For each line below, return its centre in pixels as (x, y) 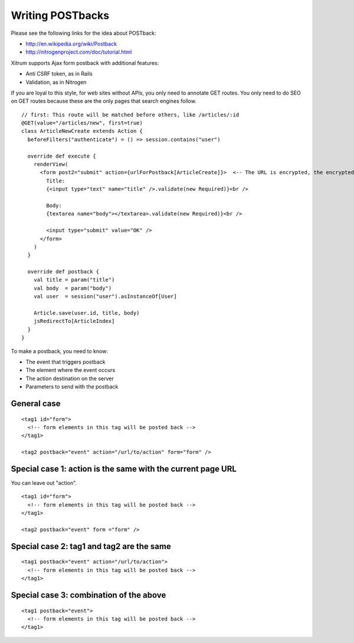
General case (36, 404)
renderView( (51, 164)
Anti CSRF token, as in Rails (59, 74)
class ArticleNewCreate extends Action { (82, 131)
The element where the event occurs (71, 370)
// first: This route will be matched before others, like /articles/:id (130, 115)
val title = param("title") (74, 280)
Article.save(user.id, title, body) (86, 313)
